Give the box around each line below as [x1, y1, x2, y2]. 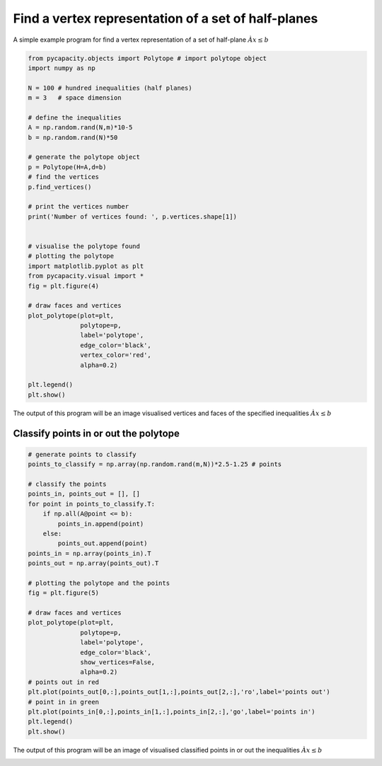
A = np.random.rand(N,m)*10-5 [28, 124, 133, 132]
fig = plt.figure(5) [28, 589, 99, 597]
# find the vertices [28, 173, 99, 181]
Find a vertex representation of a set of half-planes [13, 11, 318, 26]
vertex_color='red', [80, 351, 151, 359]
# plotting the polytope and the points [28, 579, 170, 587]
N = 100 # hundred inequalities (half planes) [28, 83, 192, 92]
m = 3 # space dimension [28, 94, 122, 102]
